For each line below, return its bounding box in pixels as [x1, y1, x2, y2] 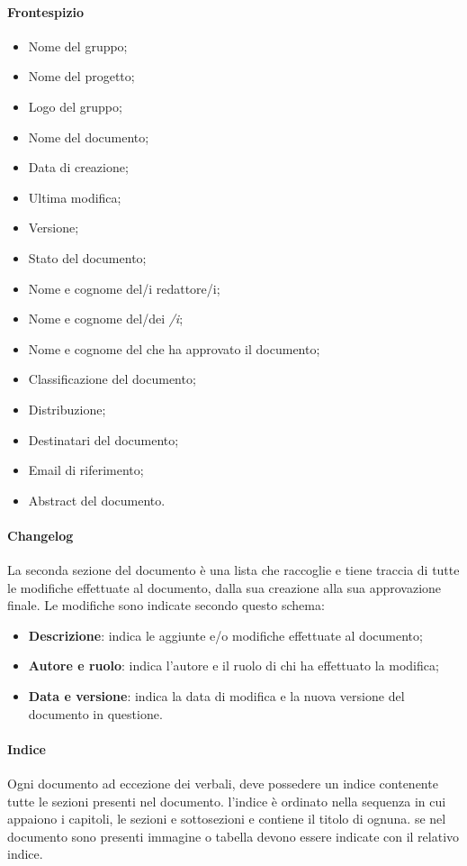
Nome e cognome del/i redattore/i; [28, 278, 220, 297]
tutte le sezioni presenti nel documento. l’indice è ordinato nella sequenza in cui [7, 791, 446, 810]
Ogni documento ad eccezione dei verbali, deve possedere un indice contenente [7, 774, 438, 793]
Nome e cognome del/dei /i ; [28, 309, 184, 328]
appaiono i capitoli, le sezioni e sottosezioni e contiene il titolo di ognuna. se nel [7, 809, 446, 828]
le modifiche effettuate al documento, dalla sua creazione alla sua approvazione [7, 578, 442, 597]
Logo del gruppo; [28, 96, 122, 115]
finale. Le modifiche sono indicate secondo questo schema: [7, 596, 325, 615]
